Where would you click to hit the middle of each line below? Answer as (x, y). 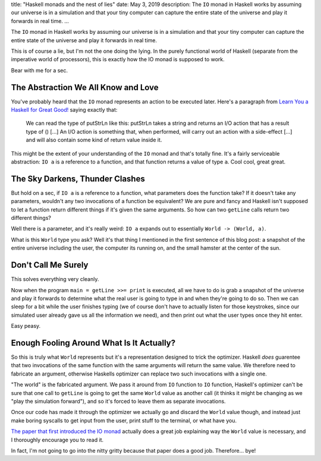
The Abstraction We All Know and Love (85, 87)
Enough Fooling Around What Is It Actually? (93, 342)
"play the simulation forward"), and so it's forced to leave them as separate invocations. (118, 401)
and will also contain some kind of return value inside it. (94, 140)
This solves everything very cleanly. (55, 279)
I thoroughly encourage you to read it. (57, 440)
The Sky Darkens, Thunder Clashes (78, 179)
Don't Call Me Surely (50, 265)
